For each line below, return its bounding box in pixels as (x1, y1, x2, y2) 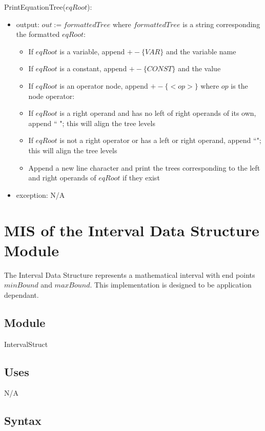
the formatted (16, 29, 60, 39)
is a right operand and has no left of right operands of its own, (59, 108, 256, 118)
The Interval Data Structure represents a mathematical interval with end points (4, 269, 255, 280)
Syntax (4, 413, 42, 428)
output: (16, 18, 39, 29)
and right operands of (28, 172, 96, 183)
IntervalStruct (4, 338, 48, 349)
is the (231, 80, 248, 91)
